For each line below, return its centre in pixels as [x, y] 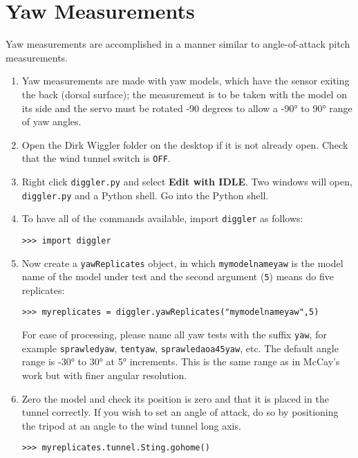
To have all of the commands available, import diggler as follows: [162, 218]
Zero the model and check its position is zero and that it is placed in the [175, 398]
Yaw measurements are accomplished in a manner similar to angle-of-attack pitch [178, 44]
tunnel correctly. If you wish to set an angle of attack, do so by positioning [180, 412]
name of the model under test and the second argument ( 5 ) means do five [178, 276]
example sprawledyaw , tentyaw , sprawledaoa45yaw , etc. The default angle [180, 348]
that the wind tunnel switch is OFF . [96, 158]
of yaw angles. [51, 121]
